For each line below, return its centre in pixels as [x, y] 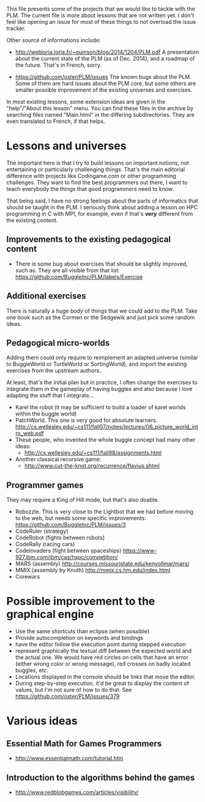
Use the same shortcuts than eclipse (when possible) [82, 631]
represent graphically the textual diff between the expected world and [103, 651]
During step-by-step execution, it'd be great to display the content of [102, 683]
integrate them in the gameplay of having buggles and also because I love [99, 389]
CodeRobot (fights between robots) [60, 538]
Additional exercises [47, 296]
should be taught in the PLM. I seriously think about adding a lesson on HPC [102, 207]
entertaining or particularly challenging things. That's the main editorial [96, 169]
